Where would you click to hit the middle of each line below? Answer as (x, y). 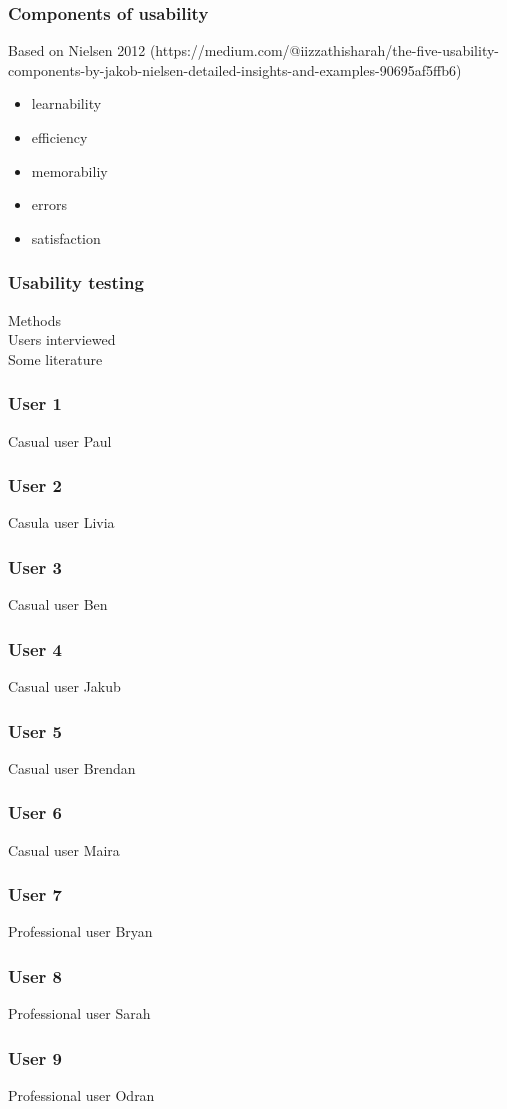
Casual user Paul (60, 440)
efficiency (59, 137)
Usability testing (76, 282)
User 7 (35, 894)
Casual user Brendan (72, 767)
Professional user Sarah (79, 1013)
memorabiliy (69, 170)
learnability (66, 103)
